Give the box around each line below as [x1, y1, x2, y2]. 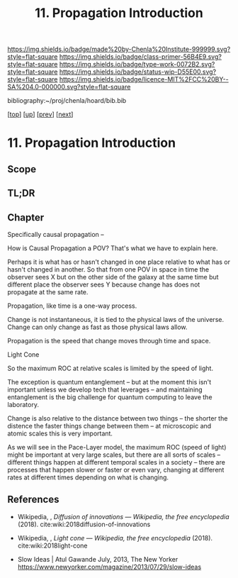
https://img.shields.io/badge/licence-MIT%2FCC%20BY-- [59, 75, 229, 84]
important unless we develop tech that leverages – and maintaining [7, 385, 203, 394]
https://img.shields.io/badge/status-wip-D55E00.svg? [59, 67, 217, 76]
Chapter [7, 211, 45, 223]
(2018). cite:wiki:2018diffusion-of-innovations [17, 520, 151, 528]
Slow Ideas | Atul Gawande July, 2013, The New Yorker [17, 555, 178, 563]
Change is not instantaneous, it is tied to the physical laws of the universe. [7, 315, 225, 323]
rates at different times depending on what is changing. [7, 473, 169, 482]
